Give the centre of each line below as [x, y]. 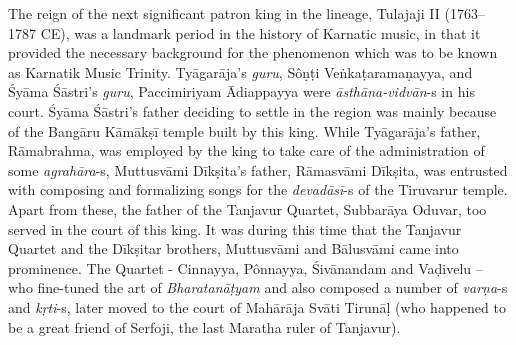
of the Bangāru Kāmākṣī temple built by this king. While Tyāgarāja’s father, [244, 130]
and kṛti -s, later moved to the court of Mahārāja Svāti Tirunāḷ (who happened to [257, 306]
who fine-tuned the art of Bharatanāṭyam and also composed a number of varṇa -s [258, 287]
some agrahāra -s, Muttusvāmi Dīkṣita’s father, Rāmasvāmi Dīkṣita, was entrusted [258, 169]
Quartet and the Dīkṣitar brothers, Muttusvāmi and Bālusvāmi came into [233, 248]
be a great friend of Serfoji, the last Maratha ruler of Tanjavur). [204, 326]
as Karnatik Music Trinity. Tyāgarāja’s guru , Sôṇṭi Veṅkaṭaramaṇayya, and [240, 71]
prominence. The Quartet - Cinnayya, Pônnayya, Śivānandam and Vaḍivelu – [245, 267]
